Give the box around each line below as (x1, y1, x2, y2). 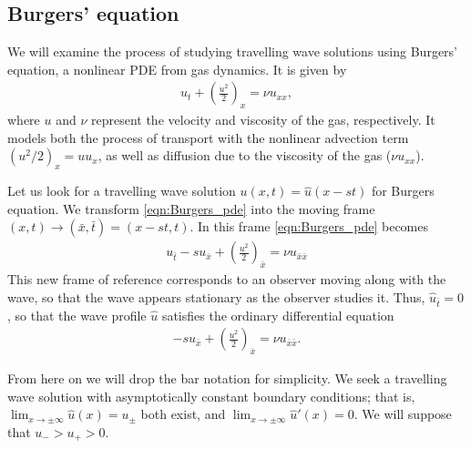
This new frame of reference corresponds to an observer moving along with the (7, 270, 446, 289)
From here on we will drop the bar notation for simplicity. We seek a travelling (7, 368, 447, 387)
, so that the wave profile (7, 305, 147, 324)
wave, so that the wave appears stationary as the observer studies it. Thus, (7, 287, 425, 306)
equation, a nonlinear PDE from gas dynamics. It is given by (7, 59, 347, 78)
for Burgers (371, 181, 435, 200)
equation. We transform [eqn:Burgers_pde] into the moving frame (7, 199, 375, 218)
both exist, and (140, 404, 226, 423)
